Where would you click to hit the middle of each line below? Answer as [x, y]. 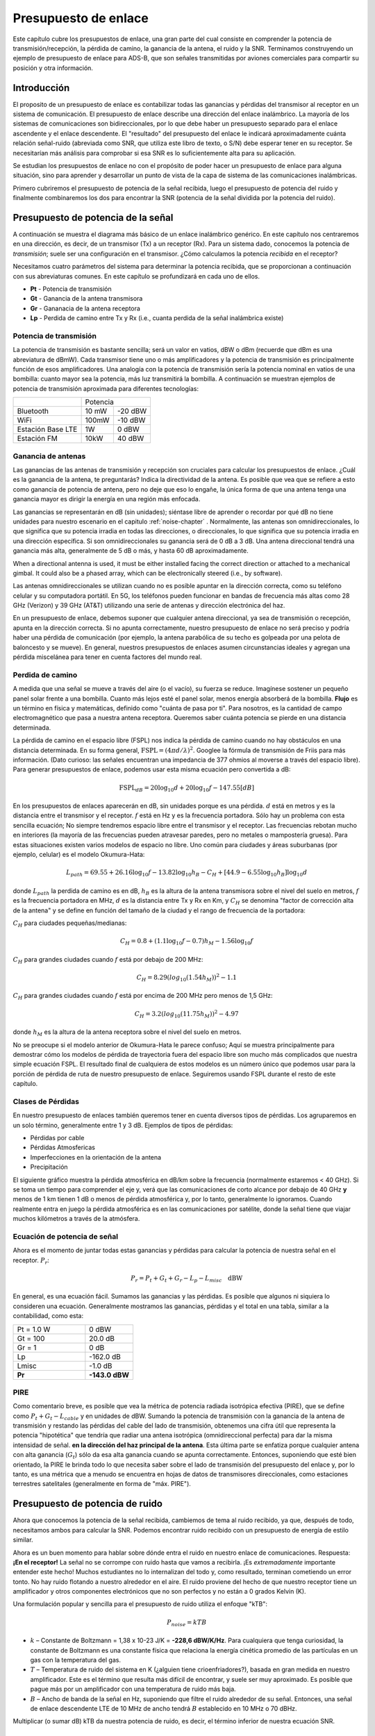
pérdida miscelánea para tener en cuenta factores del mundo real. [107, 657]
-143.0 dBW [109, 1375]
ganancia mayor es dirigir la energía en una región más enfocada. [107, 499]
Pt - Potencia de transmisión [71, 289]
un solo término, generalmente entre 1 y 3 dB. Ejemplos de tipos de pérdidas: [123, 1125]
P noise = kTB [187, 1623]
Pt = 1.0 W [34, 1329]
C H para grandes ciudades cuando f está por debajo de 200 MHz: [108, 960]
